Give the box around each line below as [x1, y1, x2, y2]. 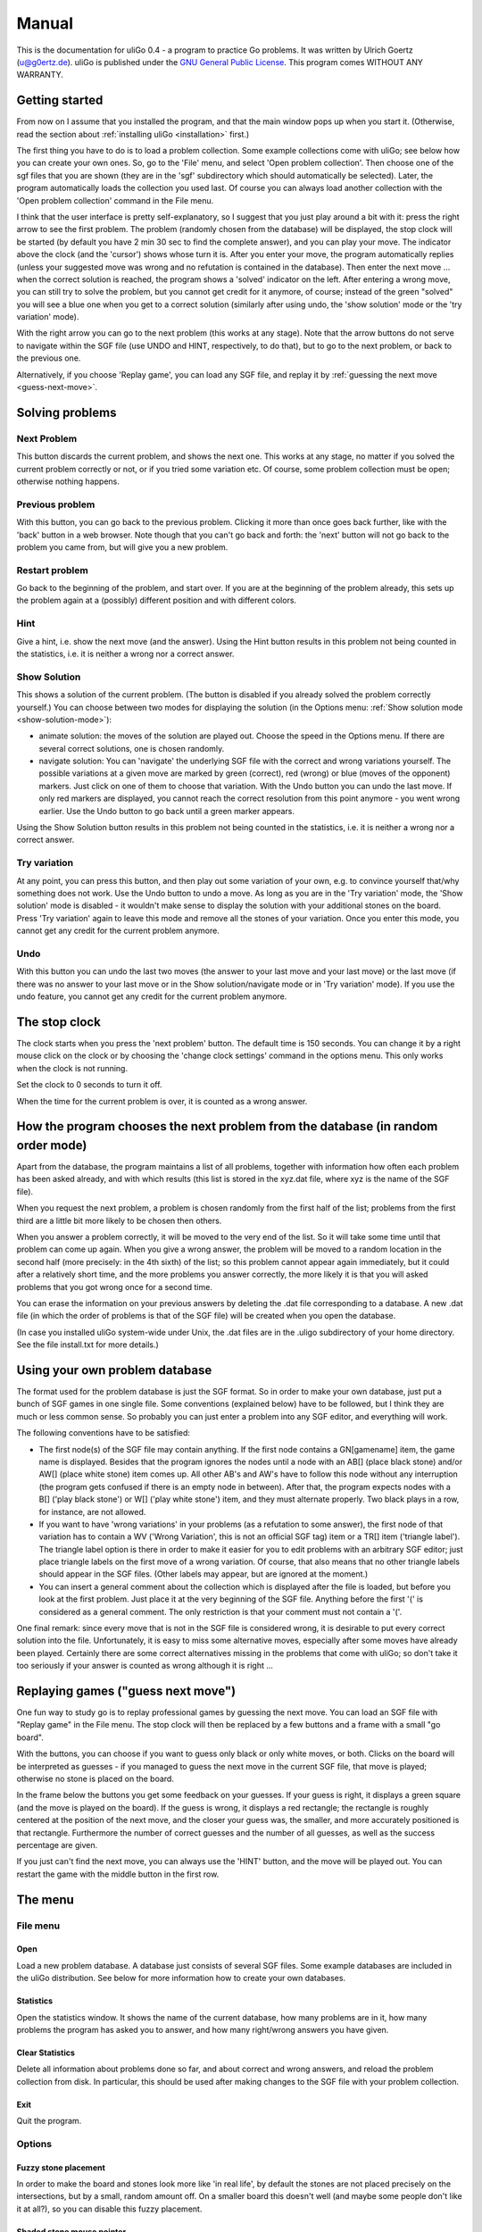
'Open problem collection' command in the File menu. [16, 195, 214, 205]
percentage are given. [16, 1840, 98, 1850]
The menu [16, 1892, 75, 1907]
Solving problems [16, 404, 117, 420]
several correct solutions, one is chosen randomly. [38, 743, 225, 754]
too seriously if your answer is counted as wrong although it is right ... [16, 1661, 274, 1671]
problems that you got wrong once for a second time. [16, 1281, 213, 1292]
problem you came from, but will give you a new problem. [16, 541, 229, 553]
